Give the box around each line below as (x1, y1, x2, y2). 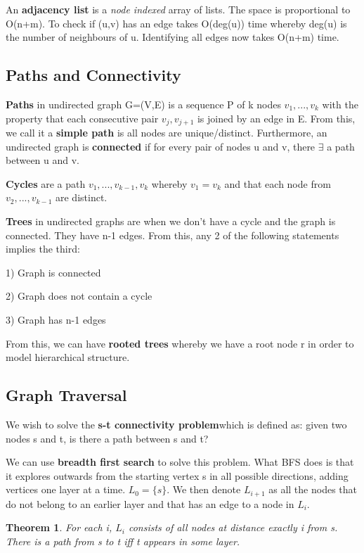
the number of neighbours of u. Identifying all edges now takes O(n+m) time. (6, 30, 339, 44)
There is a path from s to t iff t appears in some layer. (6, 533, 240, 548)
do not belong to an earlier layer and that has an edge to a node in (6, 496, 294, 511)
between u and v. (6, 153, 79, 167)
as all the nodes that (268, 482, 357, 497)
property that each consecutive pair (6, 110, 159, 125)
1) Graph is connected (6, 265, 101, 279)
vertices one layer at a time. (6, 482, 126, 497)
